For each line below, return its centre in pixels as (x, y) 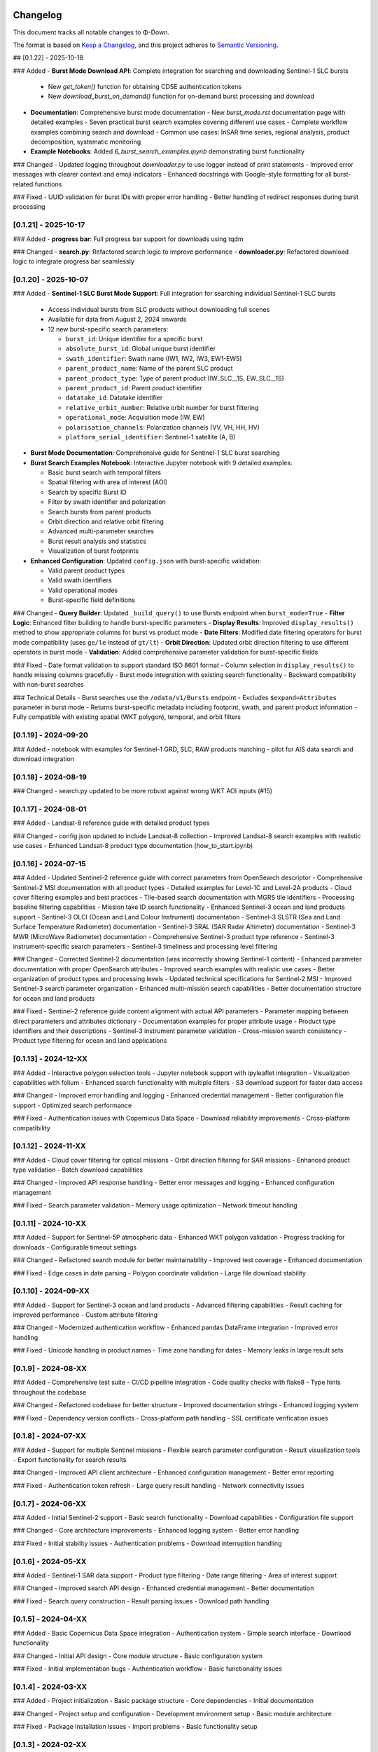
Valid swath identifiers (80, 580)
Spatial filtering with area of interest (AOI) (108, 482)
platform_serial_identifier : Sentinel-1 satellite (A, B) (150, 437)
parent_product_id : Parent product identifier (134, 388)
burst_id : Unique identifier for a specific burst (134, 339)
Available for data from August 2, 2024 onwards (117, 320)
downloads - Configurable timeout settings (75, 1247)
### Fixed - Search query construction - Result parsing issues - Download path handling (141, 1601)
